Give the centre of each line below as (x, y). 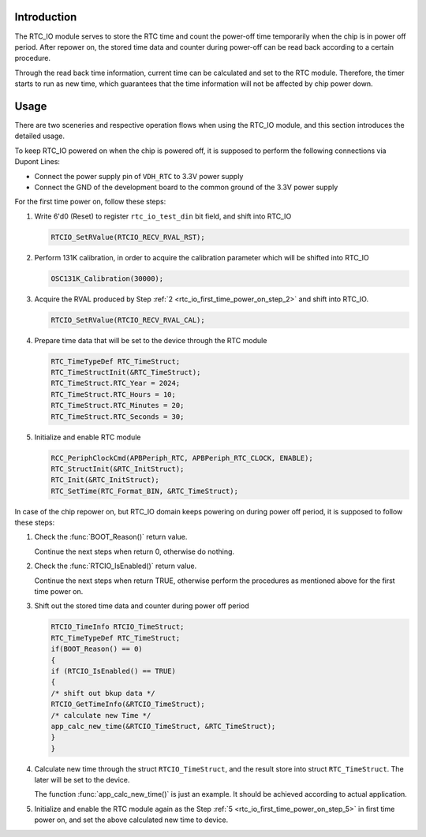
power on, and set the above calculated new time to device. (131, 820)
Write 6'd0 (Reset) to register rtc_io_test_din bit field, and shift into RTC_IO (163, 216)
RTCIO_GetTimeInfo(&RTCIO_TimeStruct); (128, 704)
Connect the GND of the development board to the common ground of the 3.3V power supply (186, 187)
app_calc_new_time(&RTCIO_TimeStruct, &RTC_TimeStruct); (163, 726)
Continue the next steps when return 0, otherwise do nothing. (135, 551)
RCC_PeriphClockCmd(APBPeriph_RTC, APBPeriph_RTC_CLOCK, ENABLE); (182, 458)
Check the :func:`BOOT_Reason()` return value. (111, 537)
